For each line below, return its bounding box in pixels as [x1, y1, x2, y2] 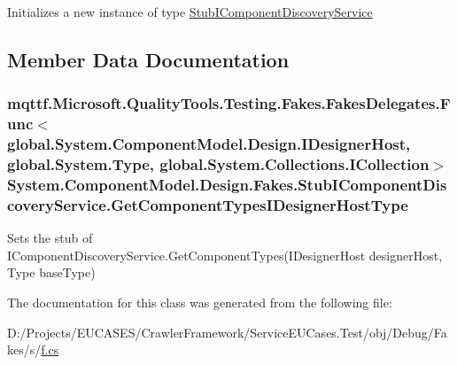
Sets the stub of [7, 229, 93, 247]
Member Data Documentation [7, 45, 290, 73]
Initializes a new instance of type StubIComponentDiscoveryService [7, 3, 373, 20]
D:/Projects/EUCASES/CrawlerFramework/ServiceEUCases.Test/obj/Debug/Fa [7, 322, 447, 341]
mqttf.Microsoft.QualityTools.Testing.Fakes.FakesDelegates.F [7, 92, 451, 114]
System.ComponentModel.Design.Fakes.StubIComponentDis [7, 173, 447, 195]
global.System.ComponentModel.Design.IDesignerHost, [7, 133, 411, 155]
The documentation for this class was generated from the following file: [7, 292, 392, 311]
